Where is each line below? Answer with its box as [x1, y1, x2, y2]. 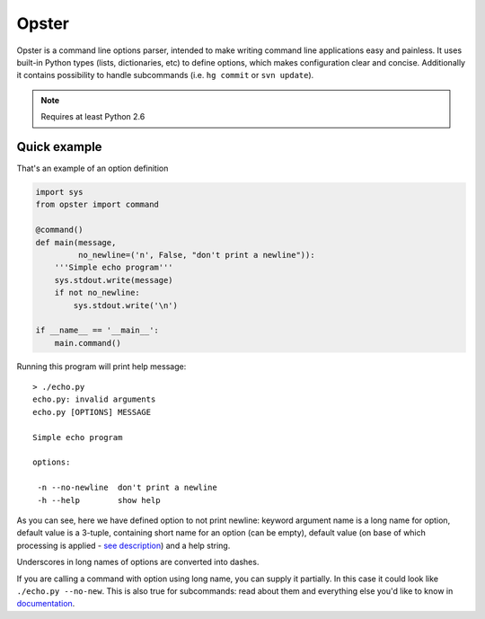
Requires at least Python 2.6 [40, 111, 145, 122]
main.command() [54, 338, 121, 348]
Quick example [16, 139, 102, 155]
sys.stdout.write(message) [54, 275, 174, 285]
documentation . [16, 598, 75, 609]
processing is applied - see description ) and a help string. [16, 540, 231, 551]
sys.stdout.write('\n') [73, 300, 179, 310]
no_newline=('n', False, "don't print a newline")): [77, 250, 315, 260]
